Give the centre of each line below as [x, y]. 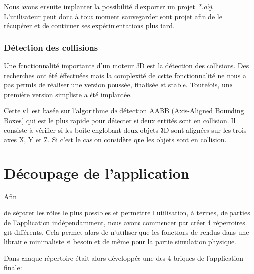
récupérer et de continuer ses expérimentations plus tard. [89, 26]
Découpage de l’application [97, 173]
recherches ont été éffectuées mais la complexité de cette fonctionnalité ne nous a [125, 75]
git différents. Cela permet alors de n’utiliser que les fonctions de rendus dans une [127, 232]
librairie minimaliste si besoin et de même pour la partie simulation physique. [120, 242]
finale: [13, 267]
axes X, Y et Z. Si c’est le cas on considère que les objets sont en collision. [115, 139]
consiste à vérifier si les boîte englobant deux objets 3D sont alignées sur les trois [125, 130]
